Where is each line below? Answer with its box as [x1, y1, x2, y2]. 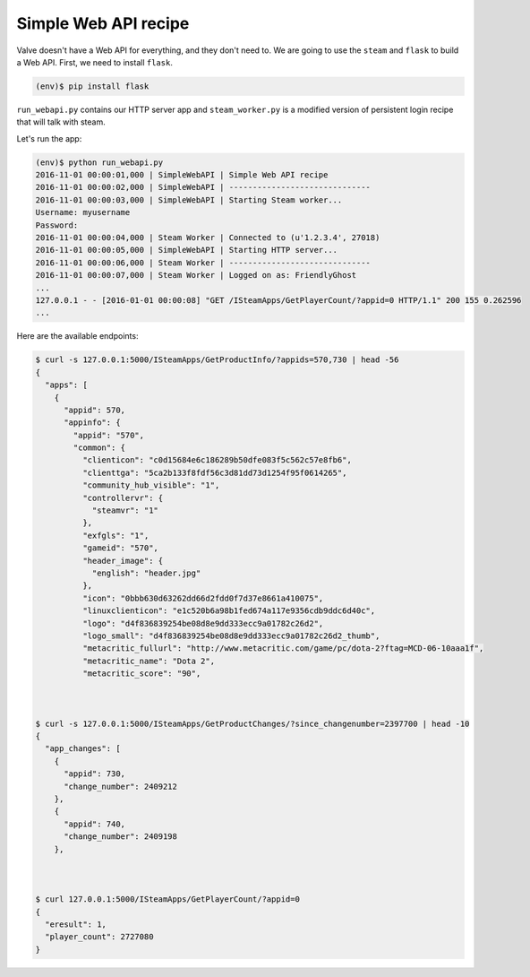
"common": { [73, 443, 125, 453]
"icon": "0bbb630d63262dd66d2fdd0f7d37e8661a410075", [81, 592, 324, 603]
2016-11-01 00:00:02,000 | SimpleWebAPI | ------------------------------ [35, 182, 372, 193]
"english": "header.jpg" [91, 567, 201, 578]
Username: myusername [35, 207, 131, 218]
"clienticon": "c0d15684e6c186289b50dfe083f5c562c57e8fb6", [81, 455, 353, 465]
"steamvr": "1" [91, 506, 158, 515]
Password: [35, 220, 79, 230]
